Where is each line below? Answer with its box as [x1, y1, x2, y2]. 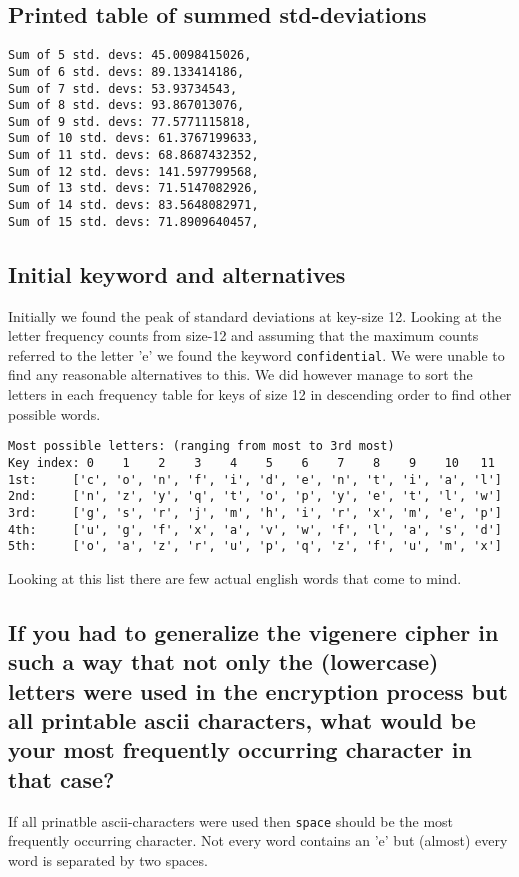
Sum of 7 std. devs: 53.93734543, [8, 81, 238, 96]
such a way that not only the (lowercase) [8, 646, 439, 677]
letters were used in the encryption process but [8, 675, 508, 706]
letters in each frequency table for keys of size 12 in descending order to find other [8, 384, 512, 405]
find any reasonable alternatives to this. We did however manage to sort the [8, 364, 473, 385]
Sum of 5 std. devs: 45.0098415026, [8, 48, 252, 63]
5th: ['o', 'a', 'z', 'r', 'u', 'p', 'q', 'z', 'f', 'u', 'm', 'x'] [8, 539, 502, 554]
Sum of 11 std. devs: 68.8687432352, [8, 148, 259, 163]
